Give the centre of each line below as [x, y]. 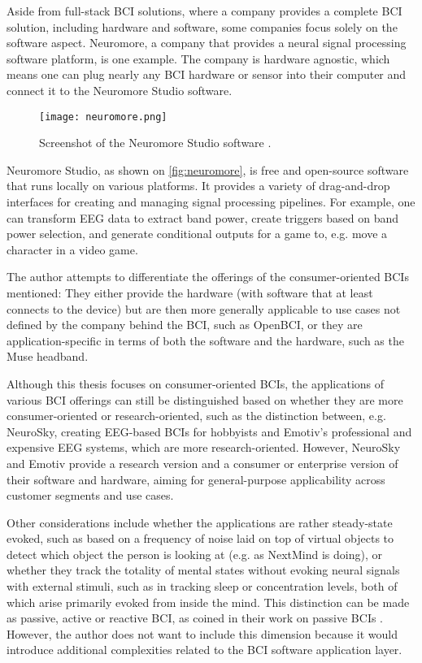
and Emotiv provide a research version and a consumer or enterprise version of [202, 463]
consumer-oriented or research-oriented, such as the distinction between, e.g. [196, 416]
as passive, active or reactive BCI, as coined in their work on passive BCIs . [195, 618]
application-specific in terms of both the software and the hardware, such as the [205, 340]
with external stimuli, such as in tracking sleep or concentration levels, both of [202, 586]
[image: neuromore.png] [103, 117]
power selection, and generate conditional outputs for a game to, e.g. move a [197, 234]
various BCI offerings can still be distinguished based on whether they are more [205, 399]
